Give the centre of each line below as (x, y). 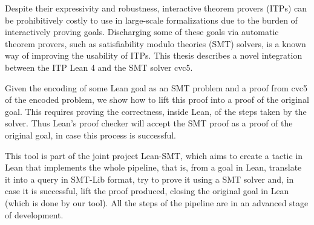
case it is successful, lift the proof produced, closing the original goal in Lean (147, 191)
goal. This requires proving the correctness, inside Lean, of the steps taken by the (156, 111)
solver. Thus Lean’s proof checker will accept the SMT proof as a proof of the (149, 123)
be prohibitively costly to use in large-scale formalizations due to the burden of (151, 20)
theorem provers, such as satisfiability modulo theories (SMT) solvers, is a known (155, 43)
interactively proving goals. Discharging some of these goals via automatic (142, 32)
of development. (34, 214)
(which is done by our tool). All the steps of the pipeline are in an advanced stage (157, 202)
